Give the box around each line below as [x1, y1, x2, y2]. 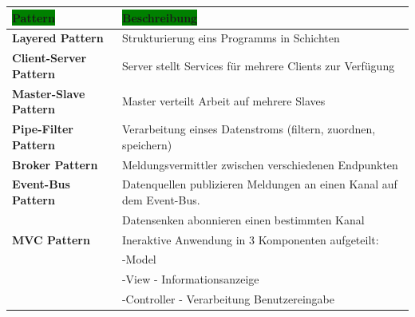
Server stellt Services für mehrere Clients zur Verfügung [121, 57, 395, 73]
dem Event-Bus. [121, 191, 200, 208]
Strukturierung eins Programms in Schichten [121, 30, 340, 46]
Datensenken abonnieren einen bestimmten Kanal [121, 211, 365, 228]
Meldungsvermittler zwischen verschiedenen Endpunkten [121, 156, 398, 172]
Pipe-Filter [12, 121, 73, 137]
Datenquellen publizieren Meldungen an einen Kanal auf [121, 176, 397, 192]
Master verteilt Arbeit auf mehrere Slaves [121, 93, 326, 109]
